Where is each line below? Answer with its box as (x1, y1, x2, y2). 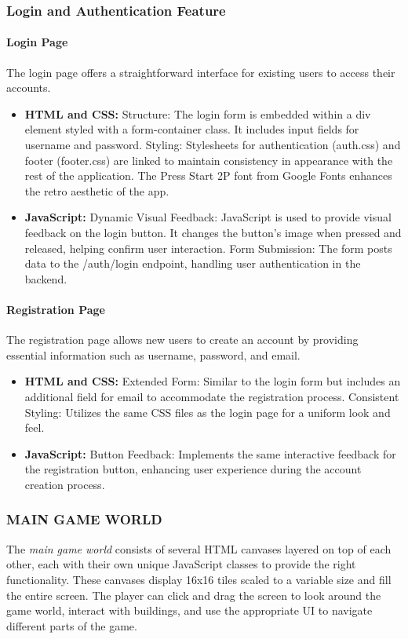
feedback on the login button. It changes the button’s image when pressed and (24, 224, 402, 240)
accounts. (6, 79, 51, 96)
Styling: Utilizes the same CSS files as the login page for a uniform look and (24, 403, 391, 420)
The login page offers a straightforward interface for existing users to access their (6, 64, 395, 80)
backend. (24, 270, 67, 287)
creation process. (24, 476, 105, 492)
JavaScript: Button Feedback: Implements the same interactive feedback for (24, 445, 396, 462)
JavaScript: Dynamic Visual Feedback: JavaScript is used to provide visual (24, 209, 392, 225)
